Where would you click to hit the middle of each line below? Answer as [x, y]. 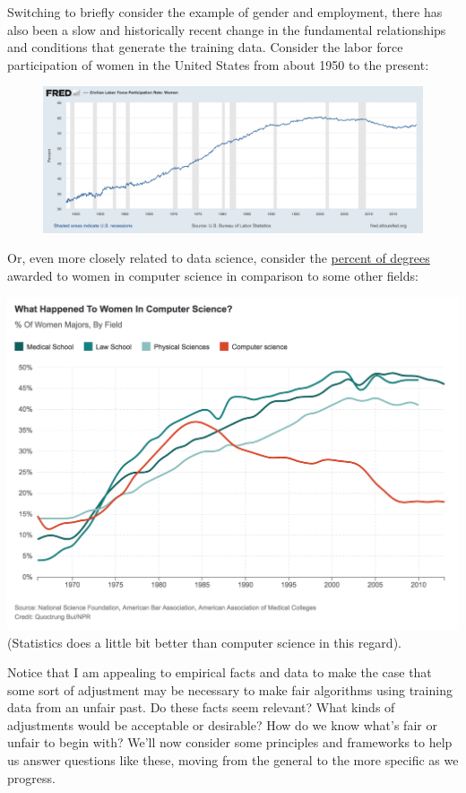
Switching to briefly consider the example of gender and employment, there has [225, 12]
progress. [31, 777]
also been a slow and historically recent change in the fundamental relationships [227, 29]
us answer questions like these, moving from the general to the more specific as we [233, 760]
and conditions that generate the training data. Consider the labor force [205, 47]
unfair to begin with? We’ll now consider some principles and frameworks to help [230, 742]
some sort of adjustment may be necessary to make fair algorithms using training [230, 689]
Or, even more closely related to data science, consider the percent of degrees [219, 258]
